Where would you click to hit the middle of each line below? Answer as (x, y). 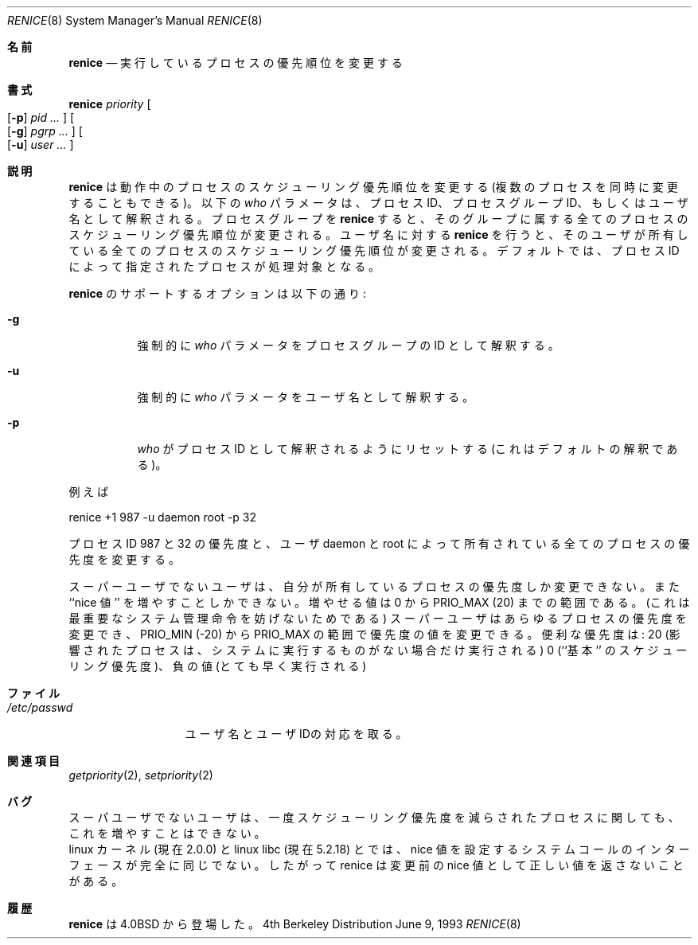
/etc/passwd (40, 707)
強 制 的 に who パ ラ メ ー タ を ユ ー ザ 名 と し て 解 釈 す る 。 (306, 397)
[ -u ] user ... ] (41, 144)
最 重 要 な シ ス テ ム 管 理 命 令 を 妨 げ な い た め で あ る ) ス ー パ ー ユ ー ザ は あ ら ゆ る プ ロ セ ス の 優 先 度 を (378, 618)
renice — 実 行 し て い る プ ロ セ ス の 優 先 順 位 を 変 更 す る (236, 62)
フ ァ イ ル (33, 693)
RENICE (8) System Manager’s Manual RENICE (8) (135, 20)
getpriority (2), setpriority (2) (141, 775)
